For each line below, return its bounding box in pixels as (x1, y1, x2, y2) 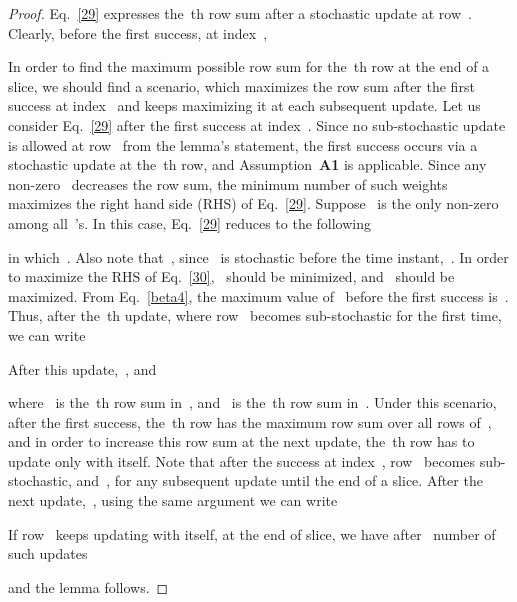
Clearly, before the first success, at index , (8, 22, 268, 43)
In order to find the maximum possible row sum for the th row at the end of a (8, 56, 490, 77)
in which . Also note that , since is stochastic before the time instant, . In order (8, 246, 509, 267)
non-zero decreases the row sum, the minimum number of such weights (8, 173, 448, 194)
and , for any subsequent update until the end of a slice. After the (76, 470, 483, 491)
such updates (8, 543, 88, 564)
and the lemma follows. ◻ (8, 576, 169, 597)
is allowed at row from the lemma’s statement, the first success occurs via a (8, 134, 478, 155)
